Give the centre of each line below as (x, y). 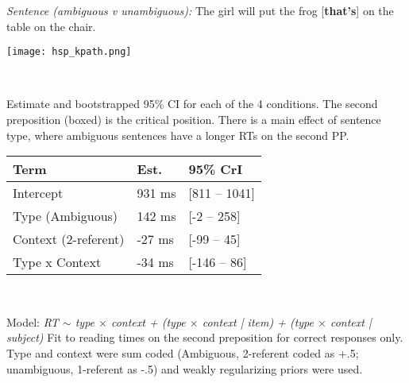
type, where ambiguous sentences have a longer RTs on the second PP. (178, 135)
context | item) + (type (258, 321)
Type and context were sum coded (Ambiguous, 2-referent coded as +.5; (183, 353)
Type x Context (57, 262)
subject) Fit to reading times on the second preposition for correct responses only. (205, 337)
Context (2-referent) (69, 239)
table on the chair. (51, 26)
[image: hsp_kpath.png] (69, 52)
